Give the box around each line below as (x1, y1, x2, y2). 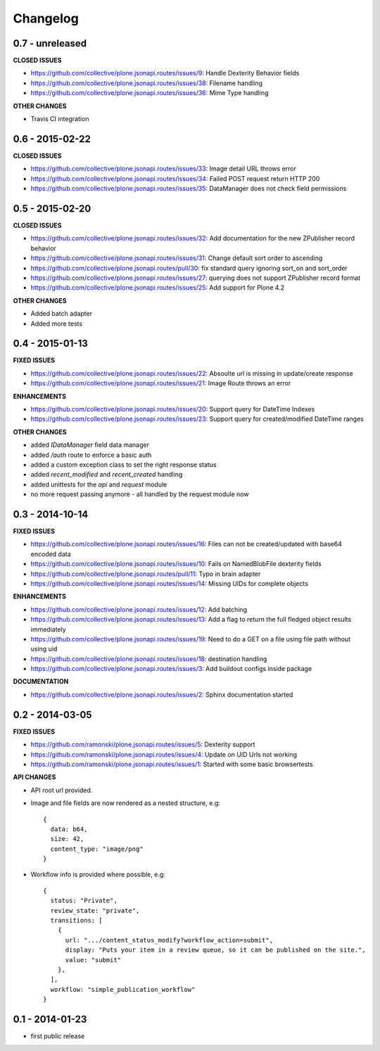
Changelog (13, 11, 79, 26)
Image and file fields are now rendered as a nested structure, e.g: (30, 799, 221, 807)
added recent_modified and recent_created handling (30, 470, 183, 479)
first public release (30, 1032, 85, 1040)
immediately (30, 625, 66, 634)
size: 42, (50, 835, 84, 843)
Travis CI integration (30, 115, 89, 123)
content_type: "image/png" (50, 844, 144, 853)
